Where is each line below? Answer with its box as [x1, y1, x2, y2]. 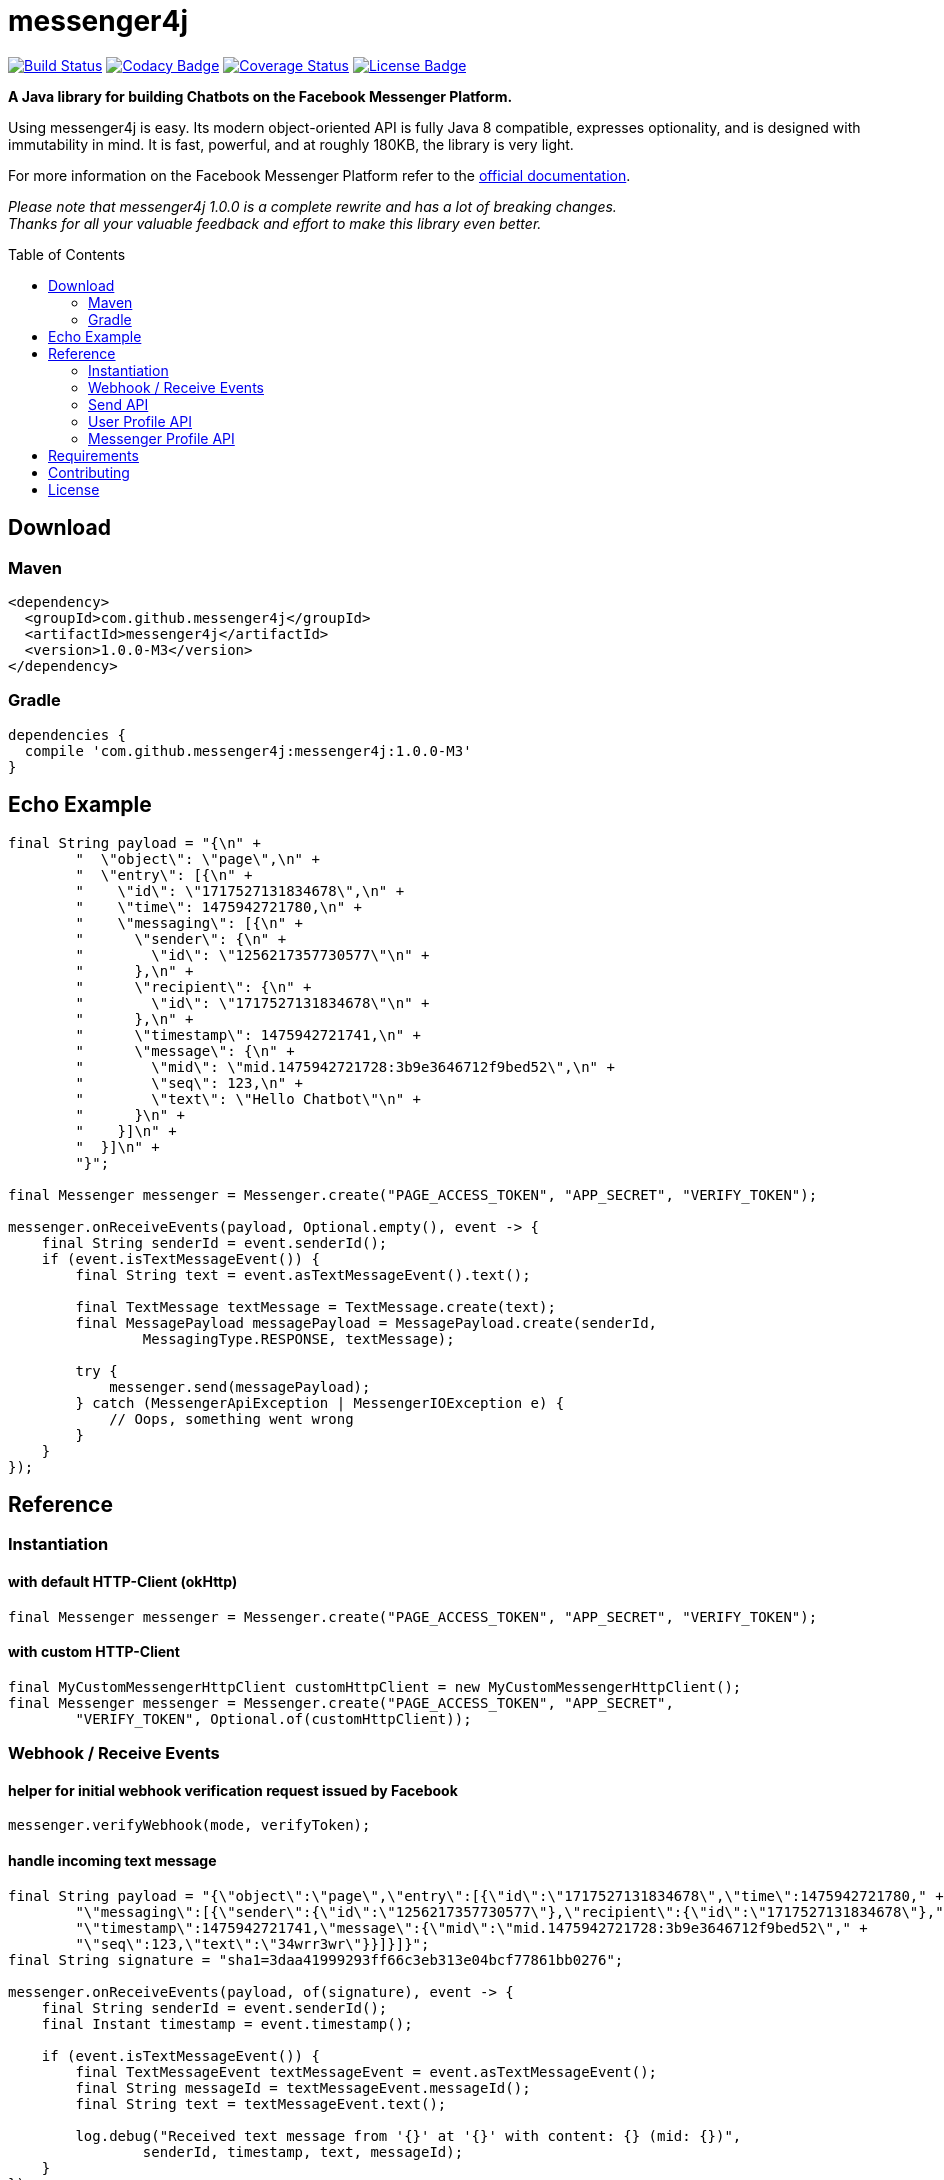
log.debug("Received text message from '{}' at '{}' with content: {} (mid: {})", [75, 2127, 742, 2144]
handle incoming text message [8, 1852, 217, 1870]
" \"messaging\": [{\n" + [75, 914, 304, 931]
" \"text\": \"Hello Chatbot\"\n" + [75, 1090, 422, 1107]
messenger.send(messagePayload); [109, 1378, 371, 1395]
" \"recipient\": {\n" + [75, 978, 312, 995]
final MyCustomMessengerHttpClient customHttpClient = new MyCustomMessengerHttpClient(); [8, 1678, 742, 1695]
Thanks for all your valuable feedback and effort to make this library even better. [8, 214, 542, 232]
